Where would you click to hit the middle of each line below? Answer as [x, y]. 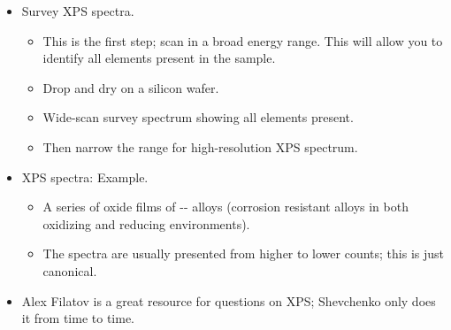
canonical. [70, 270]
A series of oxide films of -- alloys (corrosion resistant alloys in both [225, 207]
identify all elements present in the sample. [159, 58]
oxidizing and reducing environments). [146, 223]
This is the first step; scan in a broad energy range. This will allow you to [243, 40]
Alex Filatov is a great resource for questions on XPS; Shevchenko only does [229, 300]
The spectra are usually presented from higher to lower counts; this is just [244, 253]
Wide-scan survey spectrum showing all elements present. [198, 117]
